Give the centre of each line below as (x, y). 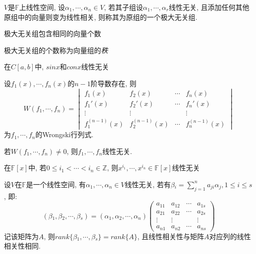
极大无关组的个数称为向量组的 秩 (56, 50)
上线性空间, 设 (42, 7)
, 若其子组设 (124, 7)
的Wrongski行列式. (64, 134)
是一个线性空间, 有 (56, 184)
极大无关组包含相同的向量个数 (52, 33)
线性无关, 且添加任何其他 (209, 7)
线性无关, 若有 (148, 184)
